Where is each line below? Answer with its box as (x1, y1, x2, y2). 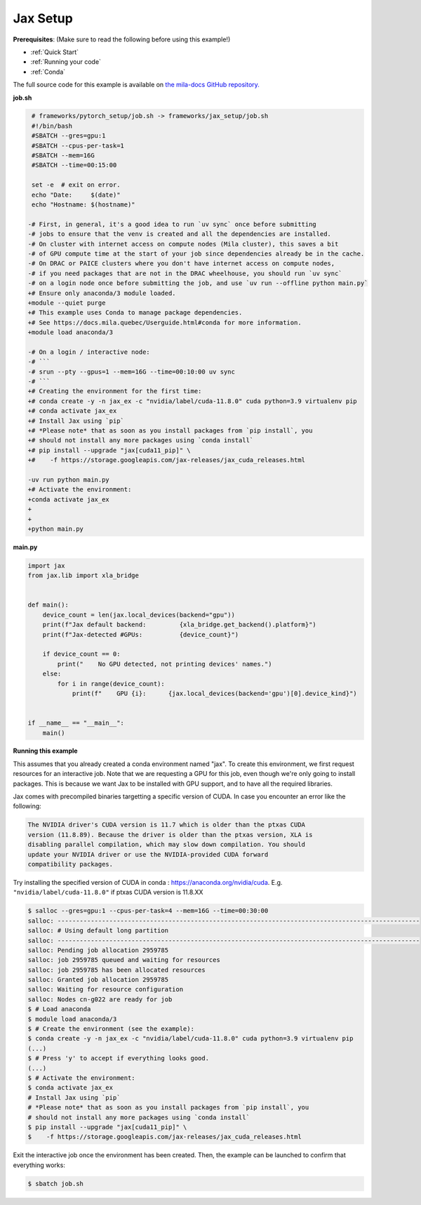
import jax (27, 562, 65, 569)
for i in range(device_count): (57, 680, 165, 687)
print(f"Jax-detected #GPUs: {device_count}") (42, 631, 239, 638)
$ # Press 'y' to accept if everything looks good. (27, 1054, 210, 1062)
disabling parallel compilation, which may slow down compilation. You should (27, 841, 305, 849)
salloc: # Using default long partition (27, 927, 168, 935)
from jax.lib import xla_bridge (27, 572, 140, 579)
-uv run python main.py (27, 475, 110, 484)
